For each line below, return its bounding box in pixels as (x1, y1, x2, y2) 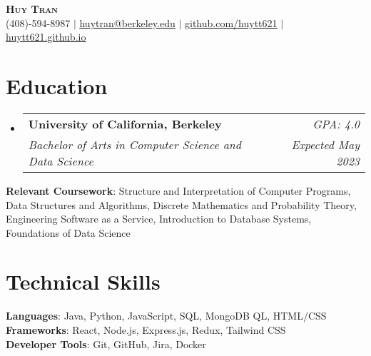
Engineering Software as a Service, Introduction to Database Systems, (6, 211, 312, 226)
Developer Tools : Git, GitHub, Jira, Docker (6, 336, 206, 351)
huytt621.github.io (6, 29, 86, 44)
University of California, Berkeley (28, 115, 222, 132)
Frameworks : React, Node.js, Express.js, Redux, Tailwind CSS (6, 322, 286, 337)
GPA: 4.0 (312, 115, 360, 132)
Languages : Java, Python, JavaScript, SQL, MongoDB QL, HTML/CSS (6, 308, 327, 323)
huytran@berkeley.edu (79, 15, 176, 30)
